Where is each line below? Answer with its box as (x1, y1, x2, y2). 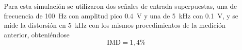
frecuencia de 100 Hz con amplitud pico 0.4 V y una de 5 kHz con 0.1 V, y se (4, 10, 239, 20)
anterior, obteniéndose (4, 29, 70, 39)
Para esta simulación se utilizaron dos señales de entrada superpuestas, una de (4, 1, 237, 11)
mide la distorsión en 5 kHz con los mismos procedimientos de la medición (4, 20, 226, 30)
